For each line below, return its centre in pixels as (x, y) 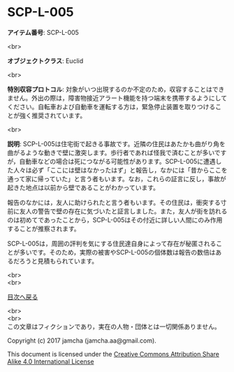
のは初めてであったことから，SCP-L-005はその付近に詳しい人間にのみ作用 (115, 220)
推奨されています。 (59, 115)
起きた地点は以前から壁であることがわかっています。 (83, 187)
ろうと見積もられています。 (59, 261)
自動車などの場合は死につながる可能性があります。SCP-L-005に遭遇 (117, 161)
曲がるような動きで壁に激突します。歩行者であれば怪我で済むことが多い (111, 152)
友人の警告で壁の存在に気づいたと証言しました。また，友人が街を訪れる (123, 211)
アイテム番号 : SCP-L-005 (43, 32)
